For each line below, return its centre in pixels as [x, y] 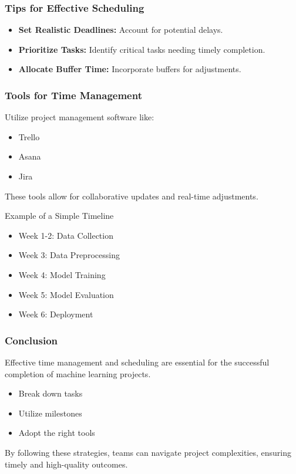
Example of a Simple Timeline [59, 216]
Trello [29, 136]
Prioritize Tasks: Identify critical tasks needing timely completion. [142, 49]
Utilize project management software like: [80, 117]
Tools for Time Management [73, 95]
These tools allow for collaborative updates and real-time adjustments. [132, 196]
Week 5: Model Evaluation [66, 294]
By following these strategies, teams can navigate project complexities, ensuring [148, 452]
